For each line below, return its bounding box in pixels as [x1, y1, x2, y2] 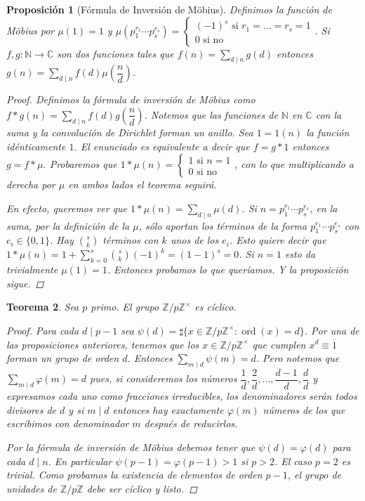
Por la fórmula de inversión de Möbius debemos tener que [6, 439, 255, 454]
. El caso [274, 453, 312, 468]
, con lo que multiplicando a [234, 157, 354, 171]
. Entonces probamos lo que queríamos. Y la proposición [107, 262, 349, 277]
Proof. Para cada [6, 323, 79, 337]
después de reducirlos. [144, 416, 238, 431]
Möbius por [6, 22, 55, 37]
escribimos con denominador [6, 416, 129, 431]
